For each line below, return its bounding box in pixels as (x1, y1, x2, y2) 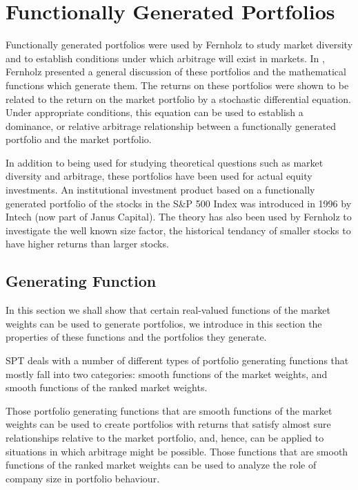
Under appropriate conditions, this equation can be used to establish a (6, 105, 304, 120)
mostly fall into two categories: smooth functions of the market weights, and (6, 366, 328, 381)
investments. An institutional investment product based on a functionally (6, 182, 315, 197)
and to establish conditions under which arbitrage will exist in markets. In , (6, 50, 325, 65)
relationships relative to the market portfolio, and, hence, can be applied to (6, 430, 324, 444)
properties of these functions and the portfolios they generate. (6, 330, 267, 344)
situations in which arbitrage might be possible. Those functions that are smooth (6, 444, 348, 458)
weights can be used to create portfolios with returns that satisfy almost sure (6, 417, 331, 431)
